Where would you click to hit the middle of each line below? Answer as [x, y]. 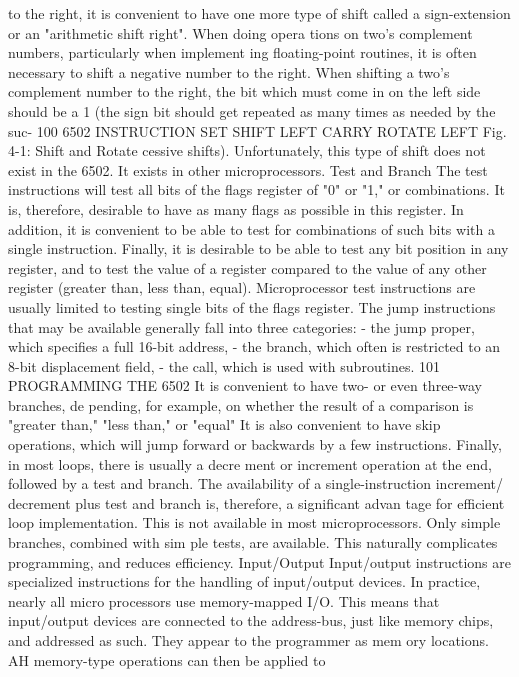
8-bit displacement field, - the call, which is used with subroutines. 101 [224, 365]
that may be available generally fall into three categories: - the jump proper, [241, 326]
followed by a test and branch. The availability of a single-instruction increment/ [256, 483]
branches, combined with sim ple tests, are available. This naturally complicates [253, 542]
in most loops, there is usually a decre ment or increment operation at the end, [250, 463]
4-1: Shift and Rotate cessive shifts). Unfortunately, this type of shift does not [247, 150]
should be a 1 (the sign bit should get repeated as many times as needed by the [252, 110]
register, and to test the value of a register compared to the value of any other [247, 267]
